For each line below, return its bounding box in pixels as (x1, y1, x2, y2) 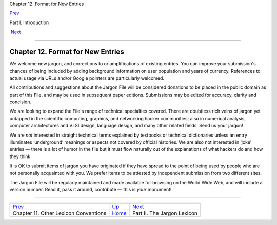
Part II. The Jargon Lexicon (132, 210, 197, 217)
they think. (9, 153, 32, 160)
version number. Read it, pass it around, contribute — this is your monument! (9, 187, 172, 193)
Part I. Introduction (9, 19, 49, 26)
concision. (9, 99, 32, 105)
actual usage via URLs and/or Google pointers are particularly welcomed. (9, 75, 164, 81)
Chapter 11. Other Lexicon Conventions (12, 210, 107, 217)
